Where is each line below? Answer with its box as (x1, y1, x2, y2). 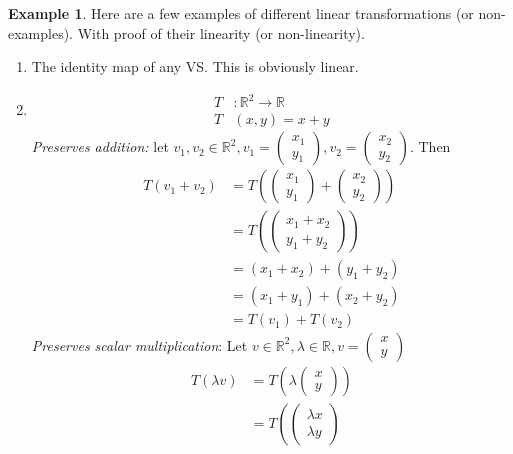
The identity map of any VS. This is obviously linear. (31, 56, 359, 77)
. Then (409, 136, 451, 157)
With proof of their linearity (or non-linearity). (77, 22, 365, 43)
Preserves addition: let (31, 136, 169, 157)
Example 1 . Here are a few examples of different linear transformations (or (8, 3, 474, 23)
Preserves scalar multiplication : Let (31, 334, 248, 355)
